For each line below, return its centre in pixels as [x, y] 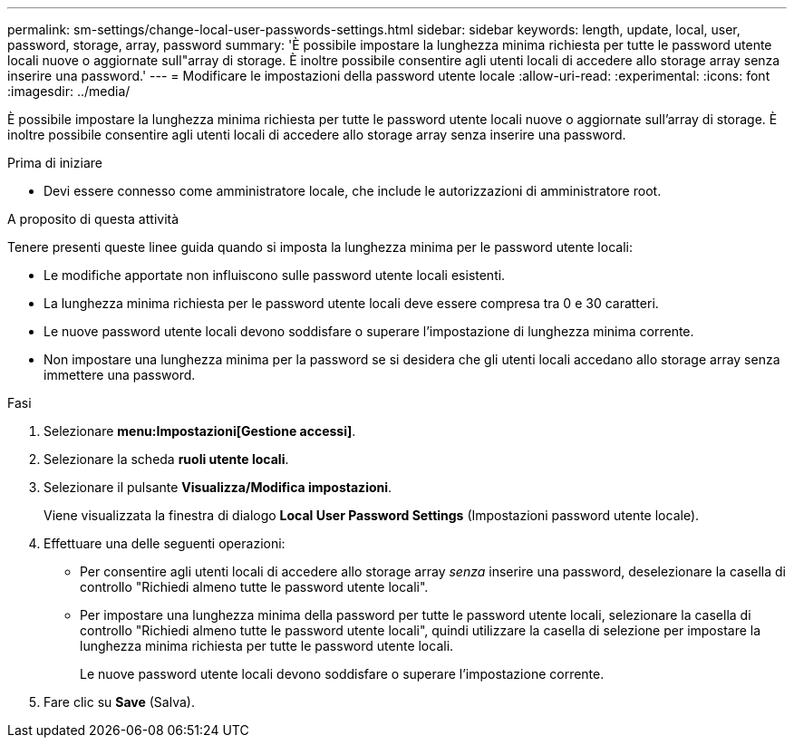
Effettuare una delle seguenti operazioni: [165, 543]
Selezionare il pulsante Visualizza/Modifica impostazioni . [218, 487]
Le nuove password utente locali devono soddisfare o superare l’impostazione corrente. [342, 674]
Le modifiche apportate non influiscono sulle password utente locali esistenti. [275, 275]
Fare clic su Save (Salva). [119, 702]
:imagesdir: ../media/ [69, 91]
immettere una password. [120, 375]
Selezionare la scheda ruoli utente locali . [166, 459]
